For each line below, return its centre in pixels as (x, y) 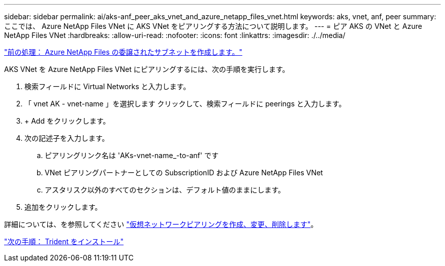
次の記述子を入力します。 (67, 138)
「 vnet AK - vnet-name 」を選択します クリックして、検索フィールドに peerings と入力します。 (185, 104)
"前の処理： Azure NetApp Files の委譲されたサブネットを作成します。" (123, 52)
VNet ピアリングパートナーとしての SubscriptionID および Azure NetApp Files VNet (184, 173)
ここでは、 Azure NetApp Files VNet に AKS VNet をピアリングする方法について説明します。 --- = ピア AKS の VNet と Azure (213, 26)
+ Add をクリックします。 (67, 121)
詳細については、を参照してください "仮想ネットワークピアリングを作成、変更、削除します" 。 (161, 224)
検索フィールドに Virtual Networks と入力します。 (107, 86)
